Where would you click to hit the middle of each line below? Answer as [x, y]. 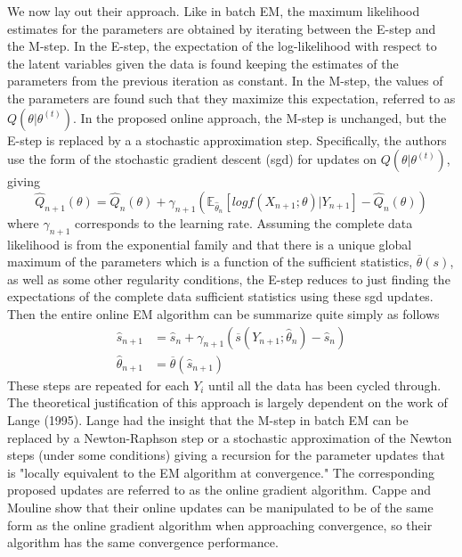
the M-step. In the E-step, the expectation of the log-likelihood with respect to [222, 46]
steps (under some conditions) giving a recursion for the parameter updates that [226, 455]
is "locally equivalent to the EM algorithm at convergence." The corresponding [221, 472]
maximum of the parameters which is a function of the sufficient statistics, [210, 262]
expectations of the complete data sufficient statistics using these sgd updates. [220, 296]
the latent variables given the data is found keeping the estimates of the [203, 63]
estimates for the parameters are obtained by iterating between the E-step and [222, 28]
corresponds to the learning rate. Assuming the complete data [244, 222]
